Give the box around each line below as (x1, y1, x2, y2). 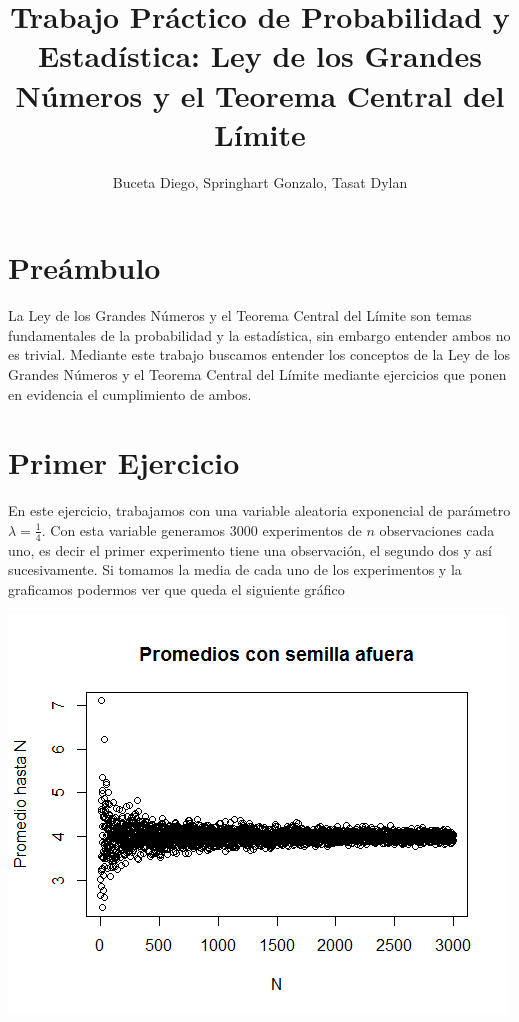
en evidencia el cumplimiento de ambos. (8, 383, 252, 404)
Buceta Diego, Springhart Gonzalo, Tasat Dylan (112, 171, 408, 192)
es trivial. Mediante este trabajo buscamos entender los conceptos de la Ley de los (8, 344, 511, 365)
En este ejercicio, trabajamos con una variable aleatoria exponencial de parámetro (8, 500, 511, 521)
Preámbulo (8, 247, 161, 288)
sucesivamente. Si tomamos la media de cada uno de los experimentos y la (8, 559, 462, 580)
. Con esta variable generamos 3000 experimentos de (41, 519, 362, 540)
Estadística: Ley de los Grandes (38, 35, 482, 76)
